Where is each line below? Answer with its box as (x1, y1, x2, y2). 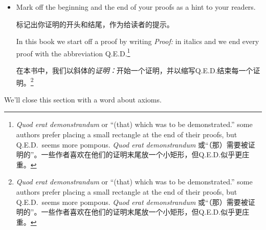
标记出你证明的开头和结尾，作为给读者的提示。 (16, 18, 174, 29)
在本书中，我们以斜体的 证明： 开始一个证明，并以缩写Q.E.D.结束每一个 (16, 65, 253, 76)
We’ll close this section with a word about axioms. (4, 94, 162, 104)
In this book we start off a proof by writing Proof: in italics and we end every (16, 36, 259, 47)
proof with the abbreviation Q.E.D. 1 (16, 46, 130, 58)
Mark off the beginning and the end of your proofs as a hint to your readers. (16, 2, 256, 12)
